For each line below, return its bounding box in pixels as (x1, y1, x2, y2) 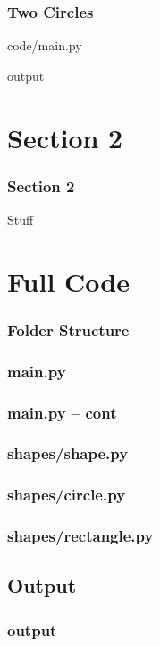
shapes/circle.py (7, 483, 126, 506)
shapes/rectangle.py (7, 525, 154, 547)
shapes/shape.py (7, 442, 129, 465)
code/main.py (7, 36, 82, 55)
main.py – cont (7, 401, 117, 423)
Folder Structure (7, 318, 130, 341)
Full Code (7, 262, 130, 299)
